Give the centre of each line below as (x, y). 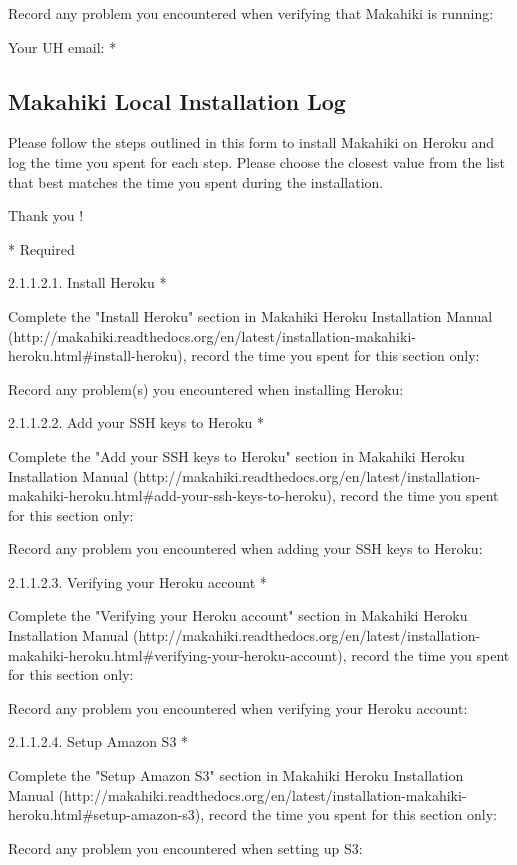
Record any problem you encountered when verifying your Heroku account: (238, 707)
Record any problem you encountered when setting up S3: (185, 847)
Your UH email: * (62, 46)
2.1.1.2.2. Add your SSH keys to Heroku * (136, 422)
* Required (41, 248)
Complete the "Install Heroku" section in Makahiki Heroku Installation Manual (250, 315)
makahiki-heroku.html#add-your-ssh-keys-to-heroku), (172, 495)
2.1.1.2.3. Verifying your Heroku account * (137, 581)
